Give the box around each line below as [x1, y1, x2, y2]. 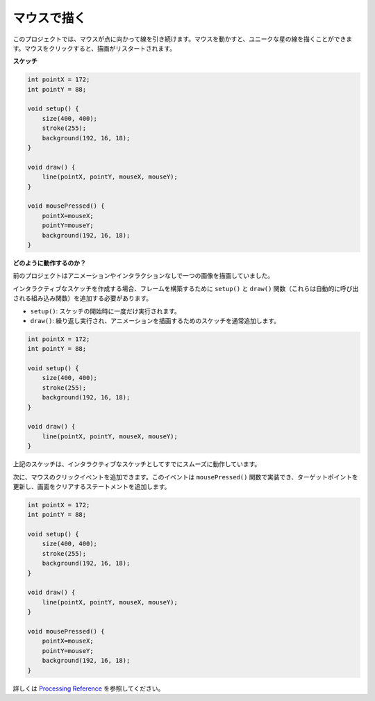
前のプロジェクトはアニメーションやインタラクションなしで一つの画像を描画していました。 [12, 272, 274, 280]
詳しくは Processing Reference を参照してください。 [12, 684, 165, 693]
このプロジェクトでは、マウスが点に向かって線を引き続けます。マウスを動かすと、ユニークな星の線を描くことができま [12, 35, 353, 43]
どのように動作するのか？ [12, 258, 86, 267]
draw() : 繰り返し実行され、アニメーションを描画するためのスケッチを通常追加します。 [30, 316, 281, 324]
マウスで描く [12, 10, 87, 26]
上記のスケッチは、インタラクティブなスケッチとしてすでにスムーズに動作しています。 [12, 460, 261, 468]
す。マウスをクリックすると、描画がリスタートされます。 [12, 44, 176, 52]
